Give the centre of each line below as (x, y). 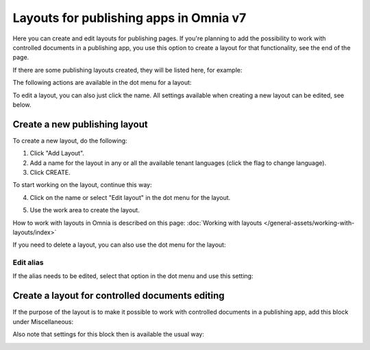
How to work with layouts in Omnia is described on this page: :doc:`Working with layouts (137, 223)
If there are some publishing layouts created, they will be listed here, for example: (127, 70)
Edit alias (28, 262)
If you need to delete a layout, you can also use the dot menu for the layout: (119, 245)
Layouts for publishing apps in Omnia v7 (129, 18)
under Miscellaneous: (43, 321)
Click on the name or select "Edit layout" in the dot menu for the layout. (130, 197)
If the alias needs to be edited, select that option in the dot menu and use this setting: (133, 276)
